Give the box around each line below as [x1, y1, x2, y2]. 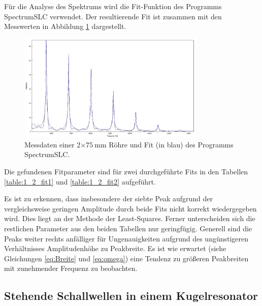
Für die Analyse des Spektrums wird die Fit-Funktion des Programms [4, 1, 222, 11]
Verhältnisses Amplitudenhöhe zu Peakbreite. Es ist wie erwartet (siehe [4, 243, 226, 254]
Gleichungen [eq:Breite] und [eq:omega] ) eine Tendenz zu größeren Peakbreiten [4, 253, 249, 263]
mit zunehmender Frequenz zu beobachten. [4, 263, 138, 273]
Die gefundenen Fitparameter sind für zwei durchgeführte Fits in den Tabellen [4, 166, 248, 176]
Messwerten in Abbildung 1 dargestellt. [4, 21, 126, 32]
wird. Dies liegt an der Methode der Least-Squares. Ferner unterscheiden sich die [4, 213, 255, 224]
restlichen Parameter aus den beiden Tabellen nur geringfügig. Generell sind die [4, 223, 252, 233]
